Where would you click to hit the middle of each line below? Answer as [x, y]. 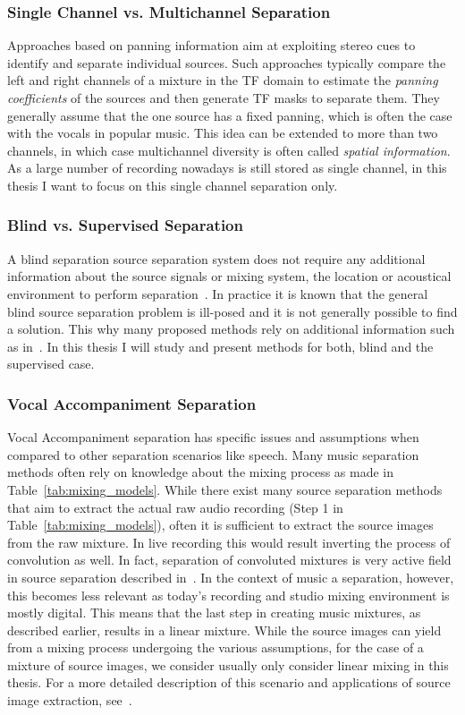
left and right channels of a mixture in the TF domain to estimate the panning [223, 80]
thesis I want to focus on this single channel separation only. [173, 185]
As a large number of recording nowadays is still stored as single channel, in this [227, 168]
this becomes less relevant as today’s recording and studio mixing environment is [228, 595]
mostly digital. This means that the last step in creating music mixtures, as [214, 613]
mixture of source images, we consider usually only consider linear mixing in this [228, 664]
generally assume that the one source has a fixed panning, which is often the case [230, 115]
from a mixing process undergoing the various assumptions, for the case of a [216, 647]
